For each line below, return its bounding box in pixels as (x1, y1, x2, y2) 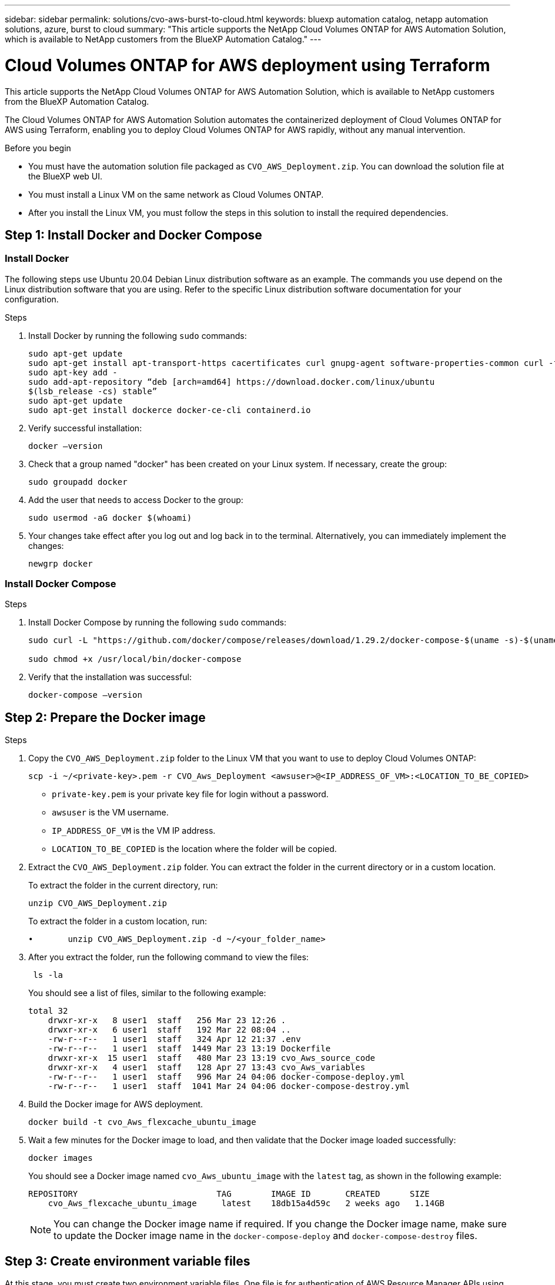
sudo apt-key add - (28, 367, 118, 377)
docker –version (28, 441, 103, 451)
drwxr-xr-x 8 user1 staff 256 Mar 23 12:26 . (48, 1016, 286, 1026)
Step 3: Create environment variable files (5, 1253, 250, 1269)
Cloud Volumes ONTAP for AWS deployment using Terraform (5, 55, 490, 75)
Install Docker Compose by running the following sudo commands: (28, 617, 287, 628)
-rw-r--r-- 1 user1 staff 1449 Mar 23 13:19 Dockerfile (48, 1044, 331, 1054)
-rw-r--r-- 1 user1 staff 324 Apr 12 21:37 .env (48, 1034, 301, 1044)
